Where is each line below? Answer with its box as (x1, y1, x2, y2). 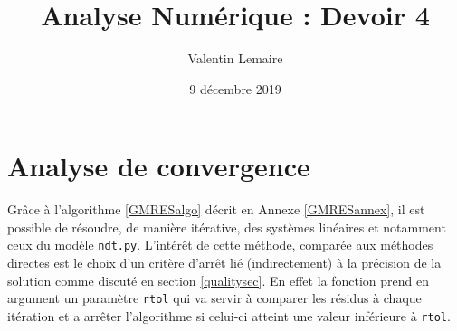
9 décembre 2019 (189, 79, 281, 98)
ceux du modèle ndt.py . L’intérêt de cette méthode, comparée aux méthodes (7, 235, 433, 254)
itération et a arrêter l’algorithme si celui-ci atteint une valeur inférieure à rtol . (7, 306, 451, 325)
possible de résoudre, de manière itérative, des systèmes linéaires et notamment (7, 217, 446, 236)
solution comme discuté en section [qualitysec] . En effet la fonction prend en (7, 270, 430, 289)
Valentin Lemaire (187, 49, 283, 68)
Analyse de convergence (7, 147, 310, 184)
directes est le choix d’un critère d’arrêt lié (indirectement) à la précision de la (7, 253, 442, 272)
